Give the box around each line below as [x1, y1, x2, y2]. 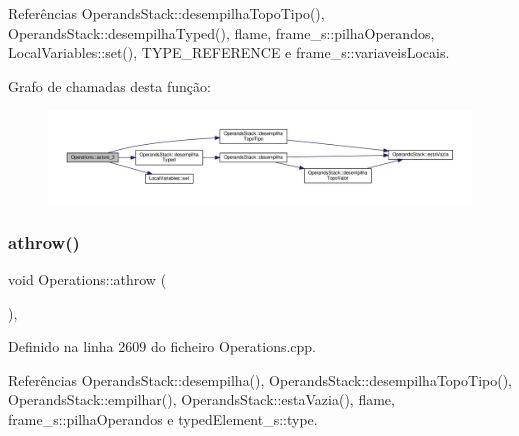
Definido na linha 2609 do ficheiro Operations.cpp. [8, 336, 317, 357]
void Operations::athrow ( [8, 268, 167, 289]
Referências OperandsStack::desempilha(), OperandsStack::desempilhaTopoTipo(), [8, 369, 512, 390]
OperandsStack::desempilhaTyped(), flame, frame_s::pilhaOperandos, [8, 22, 435, 43]
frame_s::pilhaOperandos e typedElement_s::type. [8, 408, 318, 429]
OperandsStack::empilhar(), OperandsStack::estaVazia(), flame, [8, 389, 395, 410]
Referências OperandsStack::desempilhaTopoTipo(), [8, 3, 325, 23]
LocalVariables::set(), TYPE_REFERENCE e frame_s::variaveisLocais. [8, 42, 450, 63]
